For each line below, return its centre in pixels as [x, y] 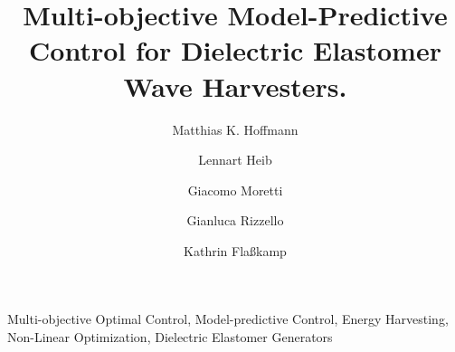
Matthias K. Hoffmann [235, 129]
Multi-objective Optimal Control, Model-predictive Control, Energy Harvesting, [228, 319]
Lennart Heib [235, 160]
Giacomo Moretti [235, 190]
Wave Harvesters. [235, 86]
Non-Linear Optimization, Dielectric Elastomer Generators [170, 337]
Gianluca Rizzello [235, 220]
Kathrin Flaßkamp [235, 250]
